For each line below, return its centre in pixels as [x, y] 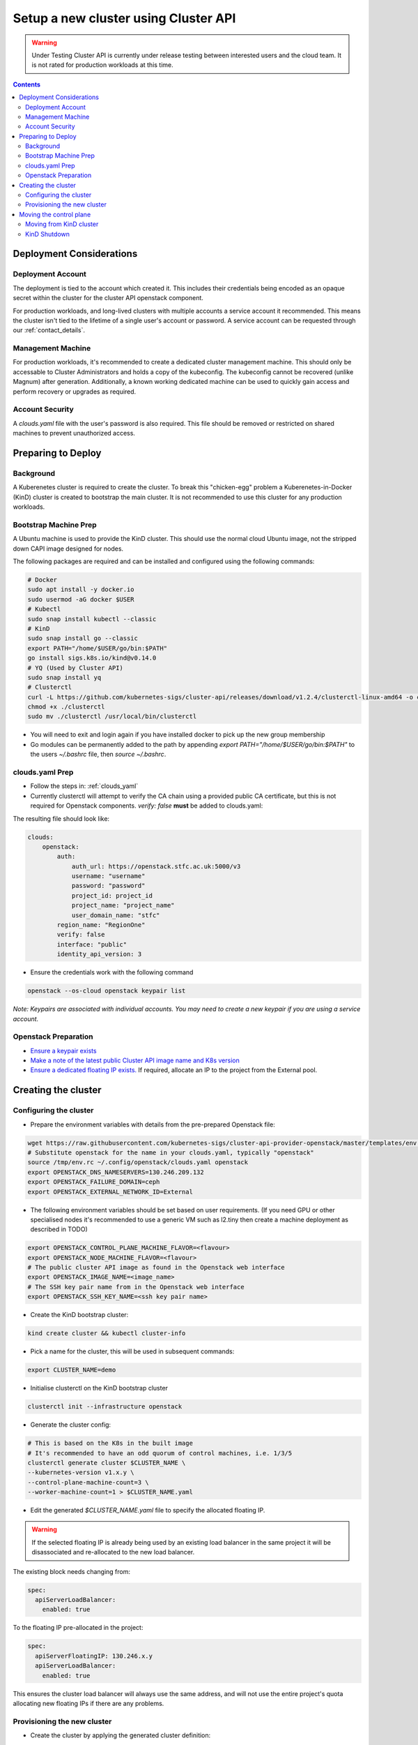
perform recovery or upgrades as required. [75, 392]
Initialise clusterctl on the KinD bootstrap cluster [99, 1388]
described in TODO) [59, 1229]
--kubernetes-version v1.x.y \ [81, 1472]
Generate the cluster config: [71, 1425]
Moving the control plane [55, 214]
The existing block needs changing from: [72, 1571]
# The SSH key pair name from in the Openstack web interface [136, 1287]
